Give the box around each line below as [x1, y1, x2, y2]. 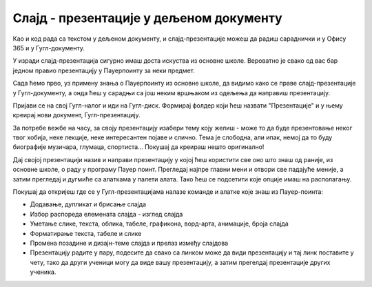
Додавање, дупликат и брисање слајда [30, 200, 147, 208]
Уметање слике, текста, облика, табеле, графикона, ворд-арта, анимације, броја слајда [30, 219, 289, 228]
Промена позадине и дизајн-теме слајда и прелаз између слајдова [30, 239, 229, 247]
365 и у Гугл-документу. [12, 43, 85, 52]
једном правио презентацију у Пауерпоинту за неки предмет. [12, 66, 196, 75]
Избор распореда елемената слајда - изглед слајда [30, 210, 183, 218]
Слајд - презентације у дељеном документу [12, 10, 282, 26]
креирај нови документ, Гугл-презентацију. [12, 111, 141, 119]
